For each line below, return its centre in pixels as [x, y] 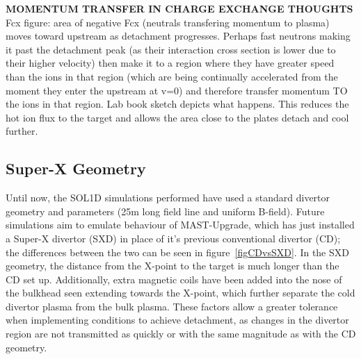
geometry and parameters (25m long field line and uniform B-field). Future [165, 211]
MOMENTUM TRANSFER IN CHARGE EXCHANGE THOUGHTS [179, 8]
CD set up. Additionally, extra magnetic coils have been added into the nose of [174, 279]
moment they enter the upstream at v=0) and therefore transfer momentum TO [177, 90]
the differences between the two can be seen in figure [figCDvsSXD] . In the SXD [177, 252]
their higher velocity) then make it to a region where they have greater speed [170, 63]
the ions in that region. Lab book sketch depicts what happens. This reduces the [177, 104]
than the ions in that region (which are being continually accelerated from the [172, 76]
